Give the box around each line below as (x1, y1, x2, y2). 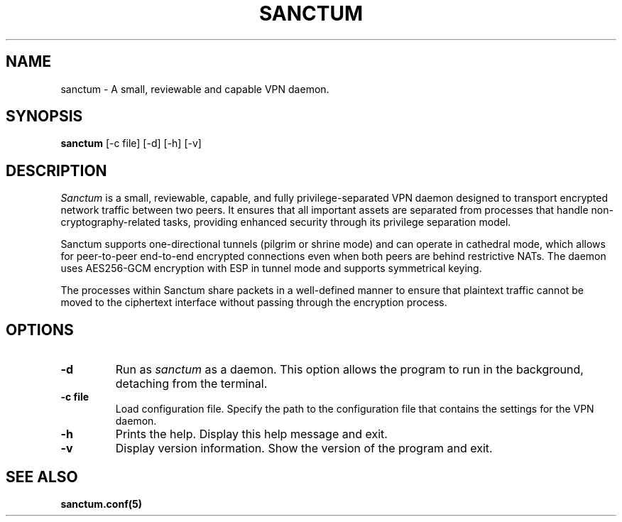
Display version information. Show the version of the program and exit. (115, 441, 493, 456)
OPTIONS (6, 320, 74, 339)
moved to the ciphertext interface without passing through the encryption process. (60, 296, 447, 309)
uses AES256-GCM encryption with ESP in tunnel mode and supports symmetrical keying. (60, 262, 482, 275)
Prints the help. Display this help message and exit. (115, 427, 388, 442)
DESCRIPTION (6, 161, 107, 180)
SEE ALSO (6, 467, 78, 486)
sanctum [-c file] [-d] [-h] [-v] (60, 137, 202, 150)
